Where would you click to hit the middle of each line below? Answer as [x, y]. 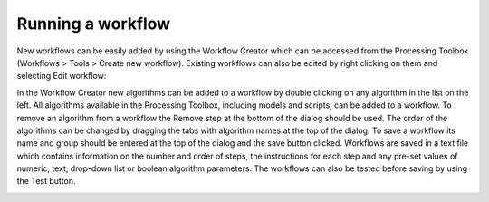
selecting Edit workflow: [62, 76]
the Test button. [46, 181]
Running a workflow [94, 24]
